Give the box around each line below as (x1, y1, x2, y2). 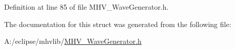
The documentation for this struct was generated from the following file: (4, 18, 231, 29)
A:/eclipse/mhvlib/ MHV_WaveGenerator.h (4, 36, 142, 46)
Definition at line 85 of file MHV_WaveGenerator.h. (4, 2, 169, 12)
